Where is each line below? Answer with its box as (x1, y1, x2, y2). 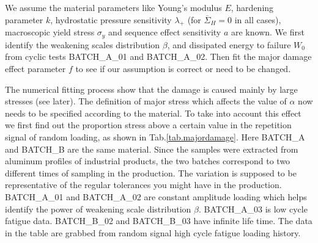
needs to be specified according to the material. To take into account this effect (5, 106, 301, 119)
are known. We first (231, 26, 305, 38)
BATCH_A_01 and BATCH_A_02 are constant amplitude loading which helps (5, 190, 307, 203)
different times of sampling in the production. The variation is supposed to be (5, 166, 297, 179)
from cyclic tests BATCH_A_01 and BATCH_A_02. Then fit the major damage (5, 50, 312, 63)
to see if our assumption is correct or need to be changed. (75, 62, 291, 75)
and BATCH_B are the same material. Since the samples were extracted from (5, 142, 298, 155)
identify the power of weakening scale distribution (5, 202, 191, 215)
